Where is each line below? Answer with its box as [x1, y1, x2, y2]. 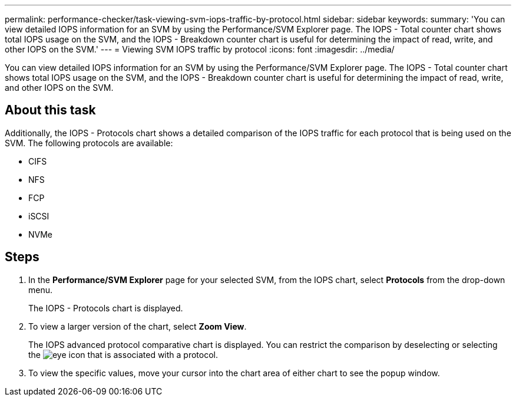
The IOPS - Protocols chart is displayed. [28, 303, 183, 313]
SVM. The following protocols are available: [5, 137, 173, 148]
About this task [5, 103, 96, 118]
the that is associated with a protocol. [28, 349, 219, 360]
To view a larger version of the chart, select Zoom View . [28, 321, 247, 331]
